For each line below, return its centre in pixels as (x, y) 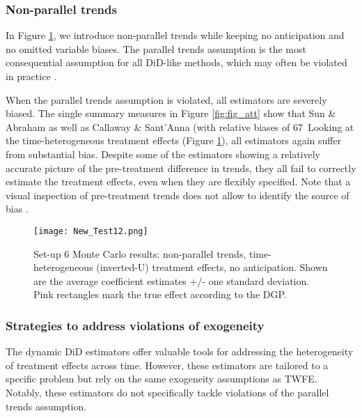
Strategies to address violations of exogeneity (135, 325)
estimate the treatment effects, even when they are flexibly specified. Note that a (178, 181)
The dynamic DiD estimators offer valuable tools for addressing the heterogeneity (180, 351)
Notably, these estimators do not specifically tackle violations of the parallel (167, 392)
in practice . (31, 76)
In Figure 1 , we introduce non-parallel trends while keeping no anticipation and (175, 35)
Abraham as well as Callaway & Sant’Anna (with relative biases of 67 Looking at (180, 126)
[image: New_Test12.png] (91, 231)
